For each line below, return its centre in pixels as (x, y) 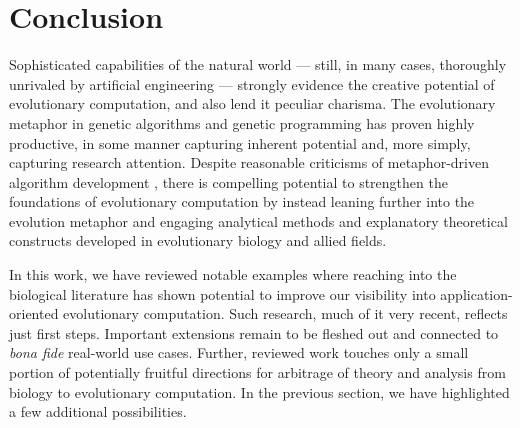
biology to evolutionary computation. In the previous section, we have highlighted (259, 391)
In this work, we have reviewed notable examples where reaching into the (233, 274)
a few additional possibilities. (98, 411)
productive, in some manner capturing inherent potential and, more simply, (240, 142)
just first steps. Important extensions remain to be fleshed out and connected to (254, 332)
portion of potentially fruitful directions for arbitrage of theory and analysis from (257, 372)
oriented (34, 313)
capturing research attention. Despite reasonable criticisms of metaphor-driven (249, 162)
